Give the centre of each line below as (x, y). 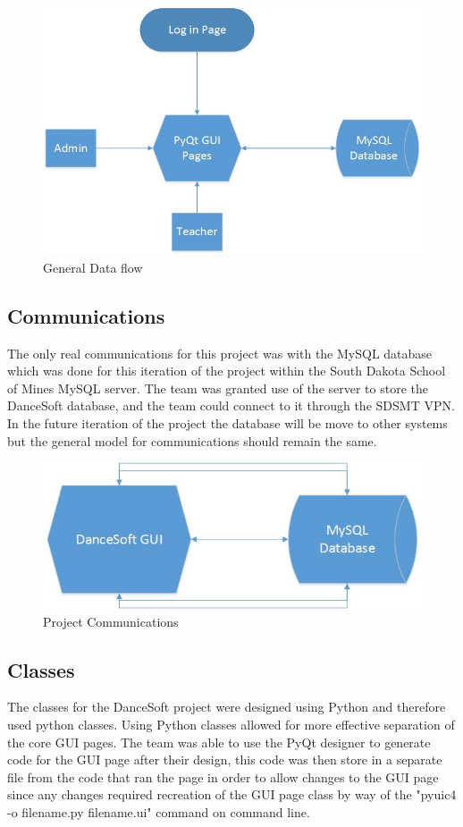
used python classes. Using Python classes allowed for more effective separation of (231, 725)
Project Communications (111, 621)
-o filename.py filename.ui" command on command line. (159, 811)
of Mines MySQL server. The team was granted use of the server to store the (218, 388)
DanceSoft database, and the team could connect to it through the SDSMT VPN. (231, 405)
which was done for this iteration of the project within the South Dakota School (227, 371)
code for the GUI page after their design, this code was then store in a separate (225, 759)
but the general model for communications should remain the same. (192, 440)
